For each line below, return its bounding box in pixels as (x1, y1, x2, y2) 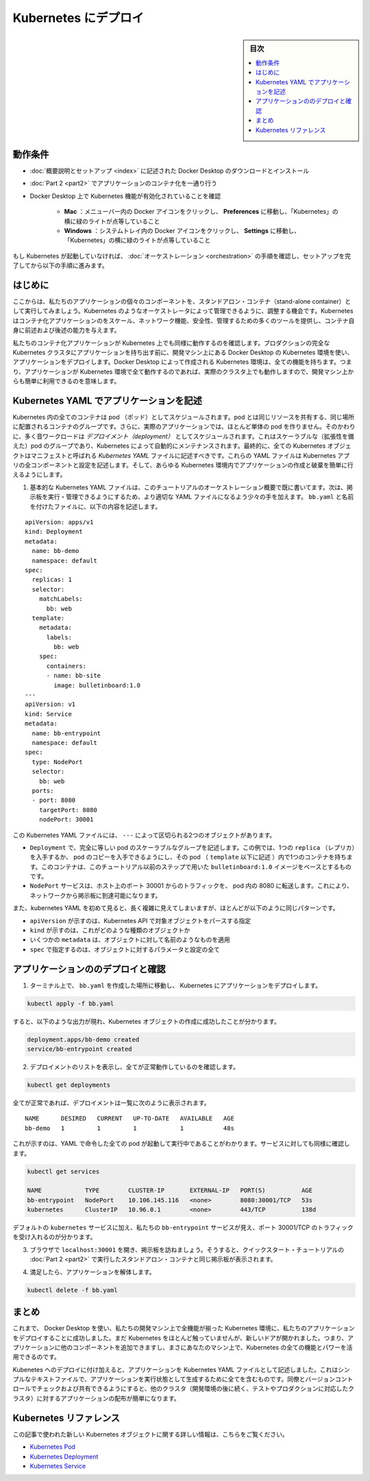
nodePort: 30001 (38, 816, 94, 824)
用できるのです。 (12, 1353, 61, 1361)
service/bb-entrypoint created (27, 1045, 133, 1053)
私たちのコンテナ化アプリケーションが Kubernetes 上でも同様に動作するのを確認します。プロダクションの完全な (12, 339, 330, 347)
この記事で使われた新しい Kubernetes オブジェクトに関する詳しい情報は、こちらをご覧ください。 (12, 1430, 289, 1439)
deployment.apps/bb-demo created (27, 1036, 140, 1043)
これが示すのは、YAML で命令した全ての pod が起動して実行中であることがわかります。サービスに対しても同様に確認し (12, 1140, 350, 1148)
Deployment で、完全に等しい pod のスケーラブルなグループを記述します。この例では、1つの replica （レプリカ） (29, 843, 356, 851)
